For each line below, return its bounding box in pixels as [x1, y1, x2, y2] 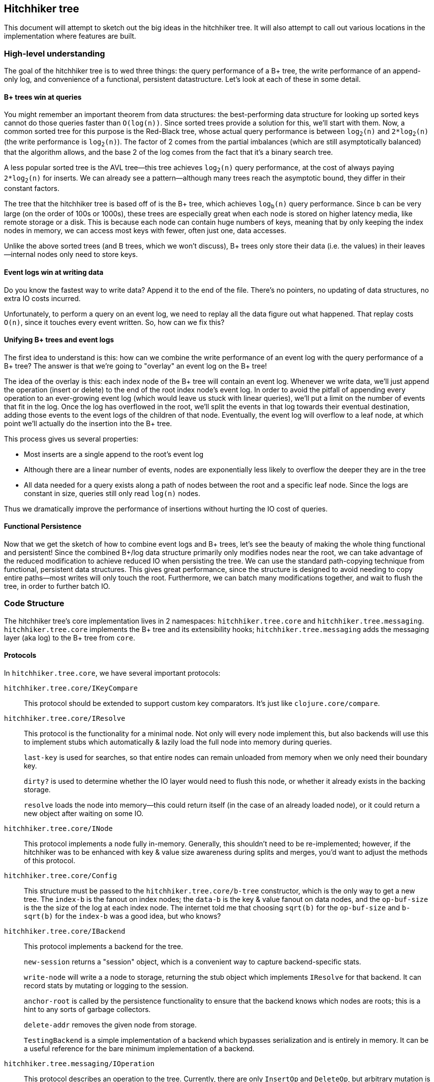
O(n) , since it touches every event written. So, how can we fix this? [4, 318, 225, 326]
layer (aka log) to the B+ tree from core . [4, 633, 135, 642]
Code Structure [4, 598, 64, 609]
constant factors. [4, 184, 60, 192]
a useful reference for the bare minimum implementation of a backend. [24, 1044, 255, 1053]
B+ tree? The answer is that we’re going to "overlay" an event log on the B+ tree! [4, 361, 267, 370]
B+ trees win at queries [4, 92, 82, 101]
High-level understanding [4, 48, 105, 59]
